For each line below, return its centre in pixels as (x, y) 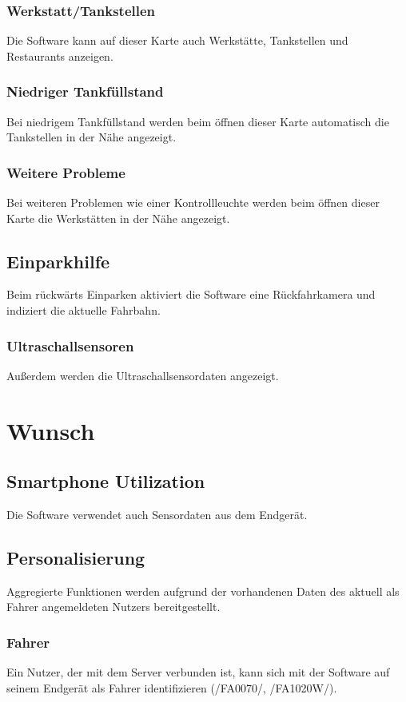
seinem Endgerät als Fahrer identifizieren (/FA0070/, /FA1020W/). (172, 687)
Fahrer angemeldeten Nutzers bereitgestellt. (113, 607)
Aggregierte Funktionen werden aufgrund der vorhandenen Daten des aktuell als (203, 591)
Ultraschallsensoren (70, 345)
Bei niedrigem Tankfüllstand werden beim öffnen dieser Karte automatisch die (198, 121)
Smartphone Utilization (106, 481)
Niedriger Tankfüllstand (85, 91)
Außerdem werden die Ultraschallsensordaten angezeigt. (143, 375)
